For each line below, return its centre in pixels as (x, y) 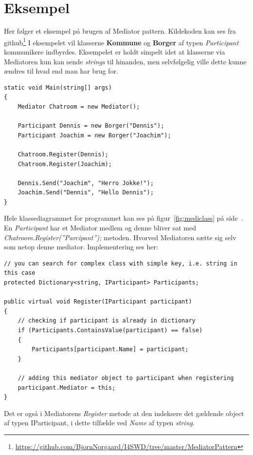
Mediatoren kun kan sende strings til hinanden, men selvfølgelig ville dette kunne (125, 61)
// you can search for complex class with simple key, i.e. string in (121, 263)
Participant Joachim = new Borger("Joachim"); (94, 135)
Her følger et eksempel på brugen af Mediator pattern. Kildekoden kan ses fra (120, 31)
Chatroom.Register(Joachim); (65, 164)
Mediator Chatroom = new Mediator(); (79, 106)
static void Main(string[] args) (58, 87)
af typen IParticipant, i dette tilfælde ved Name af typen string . (99, 423)
